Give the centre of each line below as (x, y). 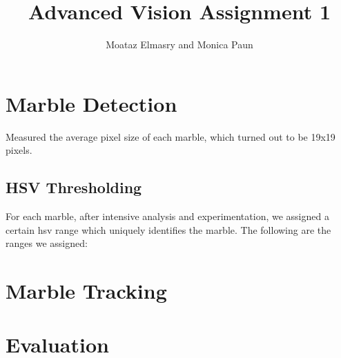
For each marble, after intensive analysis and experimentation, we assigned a (167, 216)
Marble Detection (91, 103)
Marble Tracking (86, 291)
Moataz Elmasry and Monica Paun (179, 44)
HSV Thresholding (74, 187)
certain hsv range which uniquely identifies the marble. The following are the (168, 229)
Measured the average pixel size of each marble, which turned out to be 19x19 (170, 136)
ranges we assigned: (47, 243)
